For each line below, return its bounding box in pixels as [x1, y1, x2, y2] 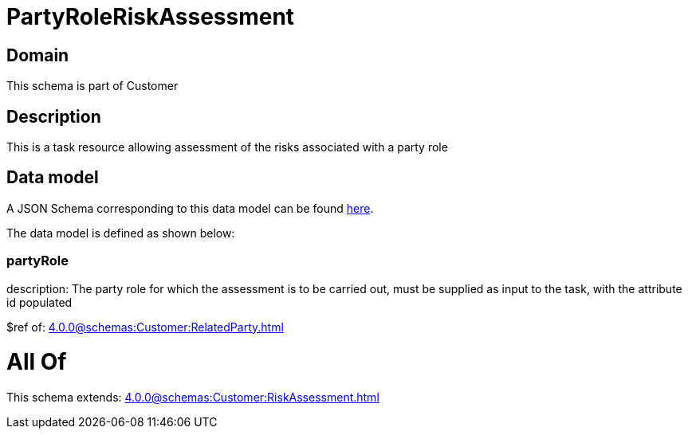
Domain [6, 45, 69, 65]
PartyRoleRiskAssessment [6, 3, 295, 30]
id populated [6, 295, 73, 309]
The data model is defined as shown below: [6, 225, 235, 240]
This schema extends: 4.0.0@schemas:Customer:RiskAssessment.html [6, 390, 379, 405]
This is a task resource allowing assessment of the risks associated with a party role [6, 140, 448, 155]
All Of [6, 348, 67, 376]
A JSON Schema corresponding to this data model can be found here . [6, 201, 374, 215]
